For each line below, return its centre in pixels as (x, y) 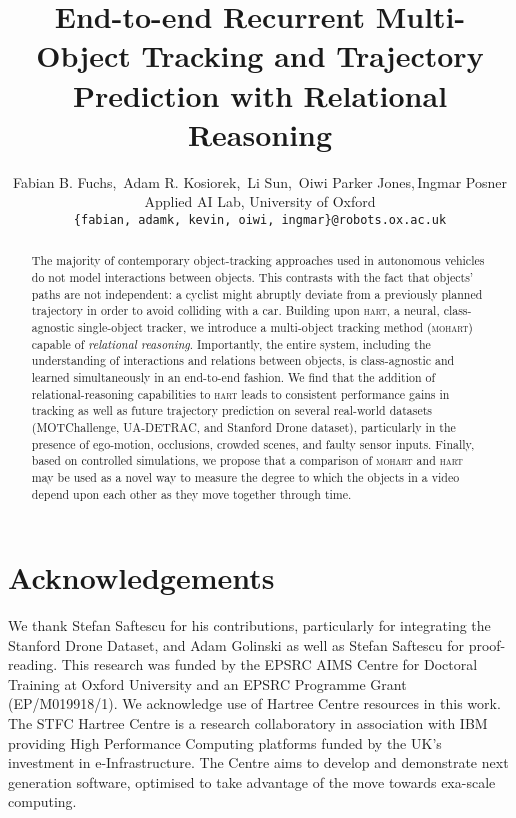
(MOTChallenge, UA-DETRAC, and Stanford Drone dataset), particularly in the (243, 426)
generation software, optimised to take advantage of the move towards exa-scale (252, 781)
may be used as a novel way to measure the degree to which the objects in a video (245, 476)
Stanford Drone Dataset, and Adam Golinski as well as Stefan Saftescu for (236, 644)
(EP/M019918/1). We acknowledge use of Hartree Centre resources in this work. (254, 703)
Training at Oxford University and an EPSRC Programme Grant (207, 683)
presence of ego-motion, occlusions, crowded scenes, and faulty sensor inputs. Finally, (253, 443)
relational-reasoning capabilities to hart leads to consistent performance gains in (240, 393)
